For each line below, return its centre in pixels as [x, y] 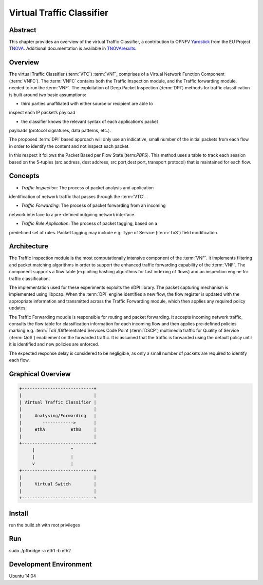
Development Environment [50, 564]
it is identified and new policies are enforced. [54, 344]
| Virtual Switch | [58, 484]
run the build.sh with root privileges [45, 525]
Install [19, 513]
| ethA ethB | [58, 430]
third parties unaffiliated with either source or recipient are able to [87, 103]
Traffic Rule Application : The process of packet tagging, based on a [89, 223]
